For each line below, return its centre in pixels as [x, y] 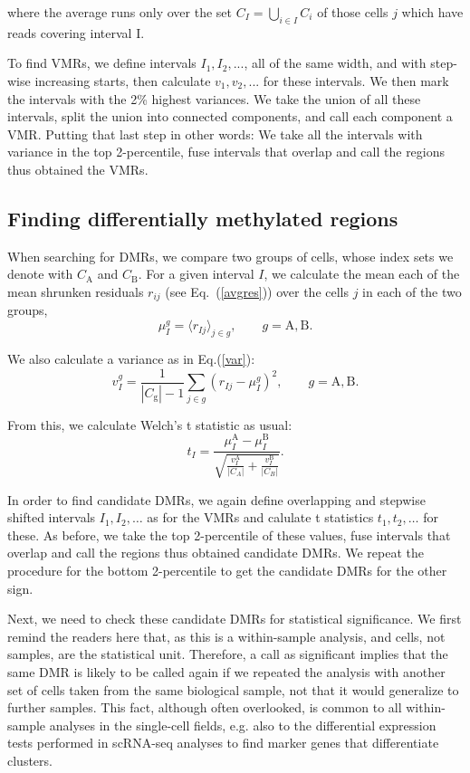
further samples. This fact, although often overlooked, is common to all [205, 707]
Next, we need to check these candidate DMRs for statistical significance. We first [235, 619]
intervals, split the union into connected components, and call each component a [230, 116]
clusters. [30, 760]
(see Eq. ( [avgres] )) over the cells [257, 291]
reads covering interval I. [76, 32]
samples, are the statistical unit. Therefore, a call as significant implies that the [228, 654]
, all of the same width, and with [335, 63]
